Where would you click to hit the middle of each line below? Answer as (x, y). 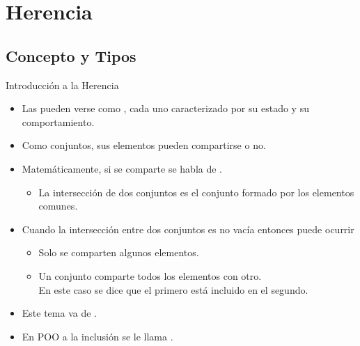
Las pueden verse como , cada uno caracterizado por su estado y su (165, 108)
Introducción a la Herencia (62, 85)
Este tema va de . (59, 313)
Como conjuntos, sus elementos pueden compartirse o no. (144, 145)
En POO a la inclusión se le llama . (97, 336)
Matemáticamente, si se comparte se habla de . (122, 168)
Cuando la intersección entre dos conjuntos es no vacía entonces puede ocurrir (188, 229)
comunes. (58, 206)
